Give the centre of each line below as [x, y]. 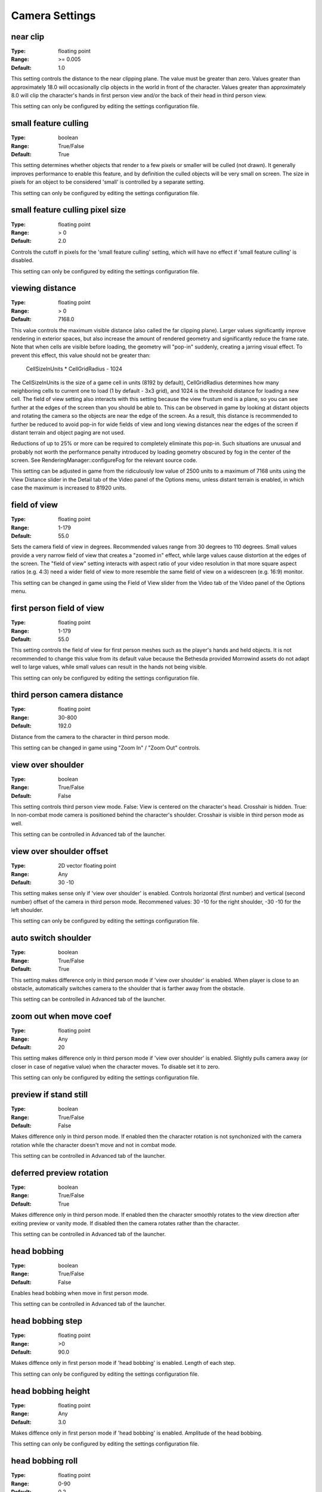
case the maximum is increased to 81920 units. [69, 488]
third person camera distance [67, 695]
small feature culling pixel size [69, 210]
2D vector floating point [87, 866]
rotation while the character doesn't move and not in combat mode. [94, 1145]
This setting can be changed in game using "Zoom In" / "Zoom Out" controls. [106, 747]
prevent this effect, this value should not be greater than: [81, 355]
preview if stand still [49, 1095]
